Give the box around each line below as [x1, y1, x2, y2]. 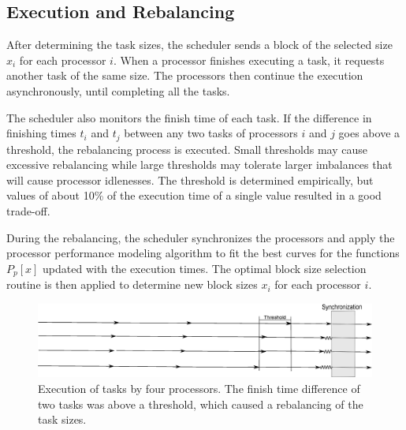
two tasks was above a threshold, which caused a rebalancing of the [38, 395, 363, 412]
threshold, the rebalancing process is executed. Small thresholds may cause [6, 140, 368, 157]
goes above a [338, 125, 400, 141]
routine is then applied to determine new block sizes [6, 276, 258, 293]
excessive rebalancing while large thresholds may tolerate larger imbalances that [6, 156, 393, 173]
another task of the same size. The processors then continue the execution [6, 67, 363, 84]
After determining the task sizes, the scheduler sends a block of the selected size [6, 36, 393, 53]
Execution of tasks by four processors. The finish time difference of [38, 380, 360, 396]
